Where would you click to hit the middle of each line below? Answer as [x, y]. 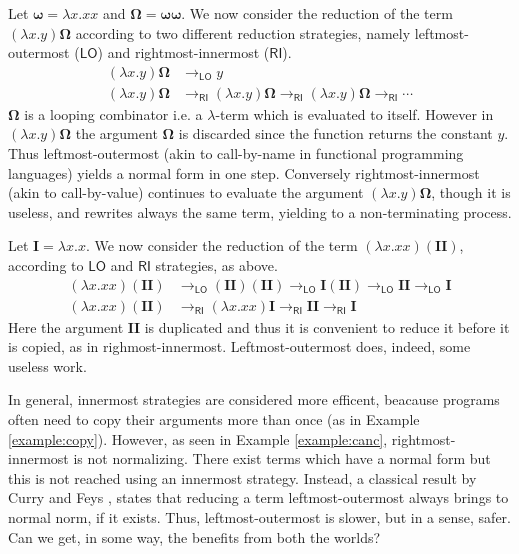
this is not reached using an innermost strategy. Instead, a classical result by [242, 477]
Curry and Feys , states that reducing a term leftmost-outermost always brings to [258, 497]
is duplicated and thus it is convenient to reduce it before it [327, 326]
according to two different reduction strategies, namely [243, 32]
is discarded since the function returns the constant [335, 133]
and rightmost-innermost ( [188, 52]
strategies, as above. [216, 265]
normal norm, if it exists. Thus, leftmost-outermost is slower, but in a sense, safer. [259, 517]
